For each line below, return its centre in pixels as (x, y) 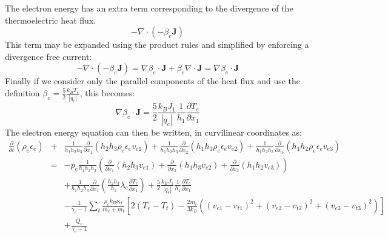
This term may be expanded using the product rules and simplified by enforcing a (157, 45)
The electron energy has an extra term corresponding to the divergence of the (149, 8)
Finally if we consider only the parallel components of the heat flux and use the (153, 81)
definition (22, 92)
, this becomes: (107, 92)
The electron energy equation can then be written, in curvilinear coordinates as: (154, 132)
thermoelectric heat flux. (51, 20)
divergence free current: (48, 56)
